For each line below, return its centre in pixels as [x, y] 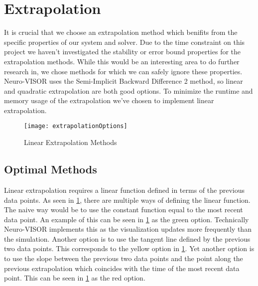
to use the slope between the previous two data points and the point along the [124, 258]
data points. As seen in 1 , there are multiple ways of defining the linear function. [127, 200]
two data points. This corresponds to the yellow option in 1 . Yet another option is [129, 248]
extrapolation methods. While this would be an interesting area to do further [122, 61]
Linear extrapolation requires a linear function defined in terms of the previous [124, 190]
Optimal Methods [51, 169]
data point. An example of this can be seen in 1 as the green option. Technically [127, 219]
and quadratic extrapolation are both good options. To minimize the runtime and [129, 90]
